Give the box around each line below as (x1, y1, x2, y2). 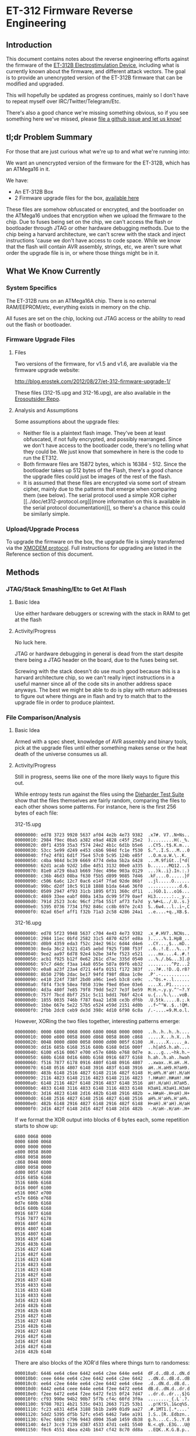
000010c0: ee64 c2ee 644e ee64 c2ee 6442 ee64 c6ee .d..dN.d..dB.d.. (14, 1381, 190, 1387)
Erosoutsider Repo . (14, 395, 61, 402)
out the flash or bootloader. (6, 321, 72, 328)
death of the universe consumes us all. (14, 751, 108, 758)
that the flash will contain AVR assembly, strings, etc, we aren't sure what (6, 243, 183, 250)
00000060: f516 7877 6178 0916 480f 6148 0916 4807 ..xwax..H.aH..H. (14, 1060, 190, 1066)
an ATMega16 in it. (6, 165, 51, 172)
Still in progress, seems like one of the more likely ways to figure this (14, 773, 180, 780)
